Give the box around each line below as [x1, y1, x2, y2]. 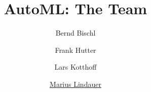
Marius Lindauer [50, 78, 101, 89]
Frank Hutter [55, 44, 96, 55]
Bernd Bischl [55, 27, 96, 38]
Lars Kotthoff [54, 62, 97, 72]
